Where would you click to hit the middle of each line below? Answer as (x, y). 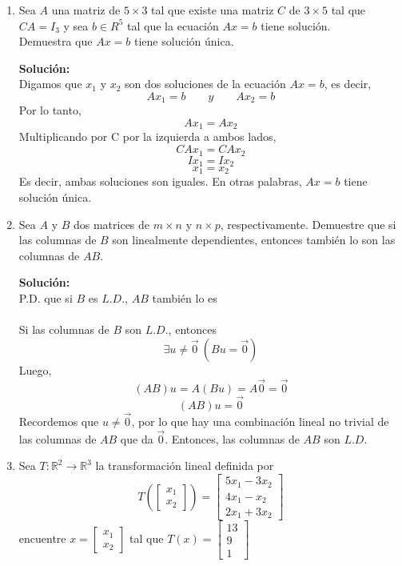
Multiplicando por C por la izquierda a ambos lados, (147, 136)
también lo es (185, 297)
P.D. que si (46, 297)
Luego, (35, 369)
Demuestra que (56, 41)
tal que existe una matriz (213, 10)
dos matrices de (111, 224)
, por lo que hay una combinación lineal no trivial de (260, 421)
